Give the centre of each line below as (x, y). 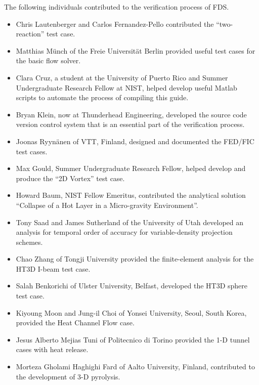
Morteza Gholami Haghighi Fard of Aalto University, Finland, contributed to (135, 367)
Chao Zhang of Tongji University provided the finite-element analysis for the (135, 259)
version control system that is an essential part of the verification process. (130, 124)
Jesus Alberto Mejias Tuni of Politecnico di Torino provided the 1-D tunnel (133, 339)
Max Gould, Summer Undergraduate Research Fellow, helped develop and (131, 168)
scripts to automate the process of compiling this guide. (102, 97)
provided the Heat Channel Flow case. (75, 323)
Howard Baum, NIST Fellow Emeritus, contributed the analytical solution (131, 195)
